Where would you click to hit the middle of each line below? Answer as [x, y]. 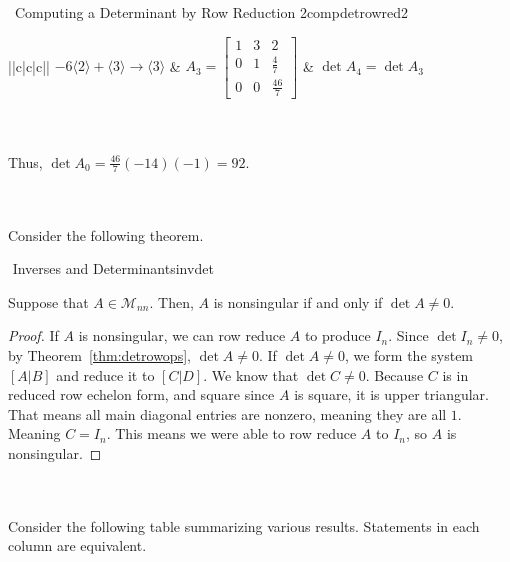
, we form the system [409, 354]
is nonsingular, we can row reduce [182, 335]
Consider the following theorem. [106, 234]
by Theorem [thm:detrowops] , [99, 354]
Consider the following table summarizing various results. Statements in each [244, 525]
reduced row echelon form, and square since [141, 394]
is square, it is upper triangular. [391, 394]
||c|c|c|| [29, 65]
